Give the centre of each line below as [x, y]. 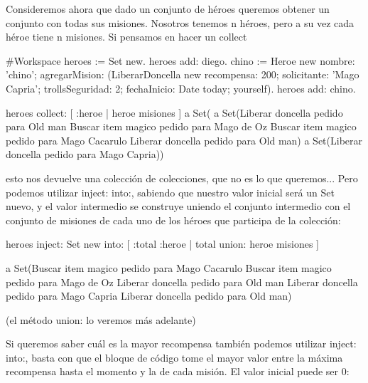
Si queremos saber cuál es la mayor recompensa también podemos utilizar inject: [181, 343]
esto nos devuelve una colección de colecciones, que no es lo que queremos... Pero [182, 178]
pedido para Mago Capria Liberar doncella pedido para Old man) [149, 296]
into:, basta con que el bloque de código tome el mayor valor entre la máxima [174, 357]
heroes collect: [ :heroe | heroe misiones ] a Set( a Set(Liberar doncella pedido [174, 112]
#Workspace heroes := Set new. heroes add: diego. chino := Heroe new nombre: [180, 60]
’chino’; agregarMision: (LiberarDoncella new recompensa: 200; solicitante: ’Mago [183, 74]
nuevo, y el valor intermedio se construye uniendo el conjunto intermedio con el [178, 206]
